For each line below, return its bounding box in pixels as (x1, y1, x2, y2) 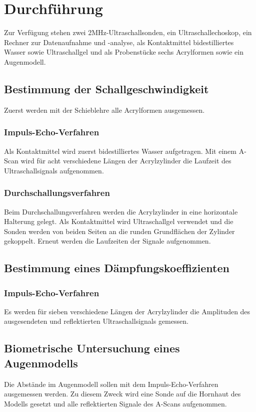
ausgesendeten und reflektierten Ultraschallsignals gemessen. (4, 316, 188, 326)
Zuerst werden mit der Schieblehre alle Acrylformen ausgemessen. (4, 104, 205, 115)
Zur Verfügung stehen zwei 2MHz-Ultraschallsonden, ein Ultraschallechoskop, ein (4, 27, 252, 38)
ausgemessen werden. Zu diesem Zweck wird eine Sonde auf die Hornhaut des (4, 388, 241, 399)
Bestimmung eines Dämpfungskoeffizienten (4, 260, 229, 276)
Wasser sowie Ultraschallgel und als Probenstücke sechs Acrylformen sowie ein (4, 47, 243, 57)
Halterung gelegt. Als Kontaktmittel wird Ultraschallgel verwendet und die (4, 216, 233, 227)
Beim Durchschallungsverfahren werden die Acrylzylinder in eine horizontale (4, 206, 238, 217)
